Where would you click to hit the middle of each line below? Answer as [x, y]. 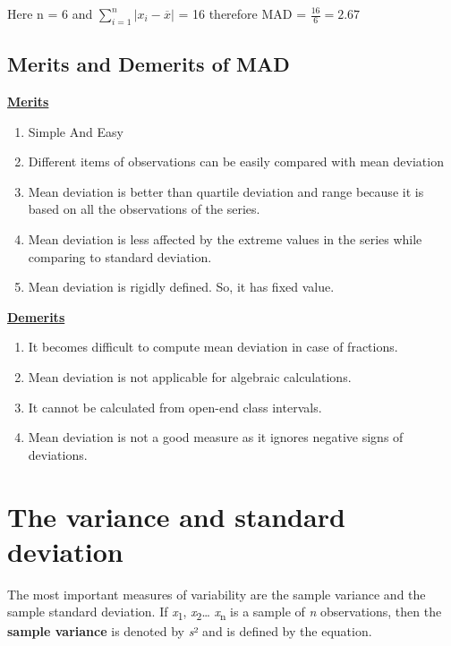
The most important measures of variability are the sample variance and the [217, 594]
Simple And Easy [76, 131]
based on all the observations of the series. [144, 209]
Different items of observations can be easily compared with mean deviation [236, 161]
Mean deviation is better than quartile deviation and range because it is [226, 191]
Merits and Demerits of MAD [149, 64]
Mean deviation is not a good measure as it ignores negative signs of [216, 437]
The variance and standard [176, 516]
